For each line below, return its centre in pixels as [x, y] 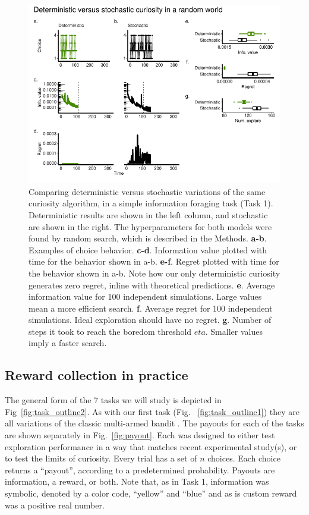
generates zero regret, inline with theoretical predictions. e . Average [152, 285]
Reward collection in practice [97, 375]
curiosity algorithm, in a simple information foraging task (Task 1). [151, 203]
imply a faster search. [68, 343]
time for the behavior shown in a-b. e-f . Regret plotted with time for [154, 261]
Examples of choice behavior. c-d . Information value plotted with [148, 249]
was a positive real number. [55, 505]
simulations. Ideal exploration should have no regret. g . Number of [150, 320]
